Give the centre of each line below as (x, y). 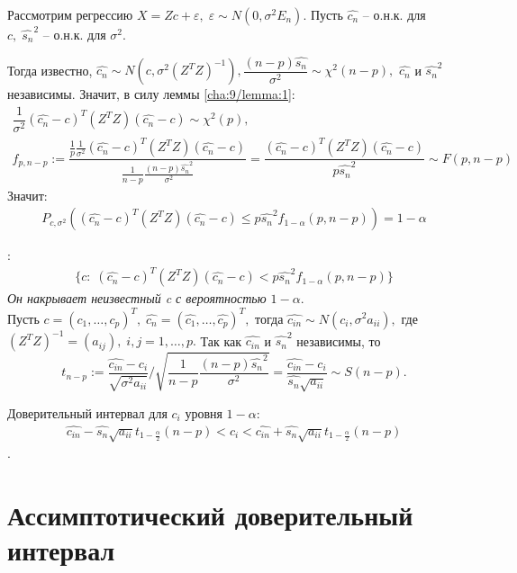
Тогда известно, (50, 70)
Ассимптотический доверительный (210, 515)
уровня (204, 412)
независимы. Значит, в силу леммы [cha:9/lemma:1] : (151, 94)
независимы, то (339, 340)
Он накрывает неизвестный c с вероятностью (137, 298)
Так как (221, 340)
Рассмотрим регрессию (70, 14)
